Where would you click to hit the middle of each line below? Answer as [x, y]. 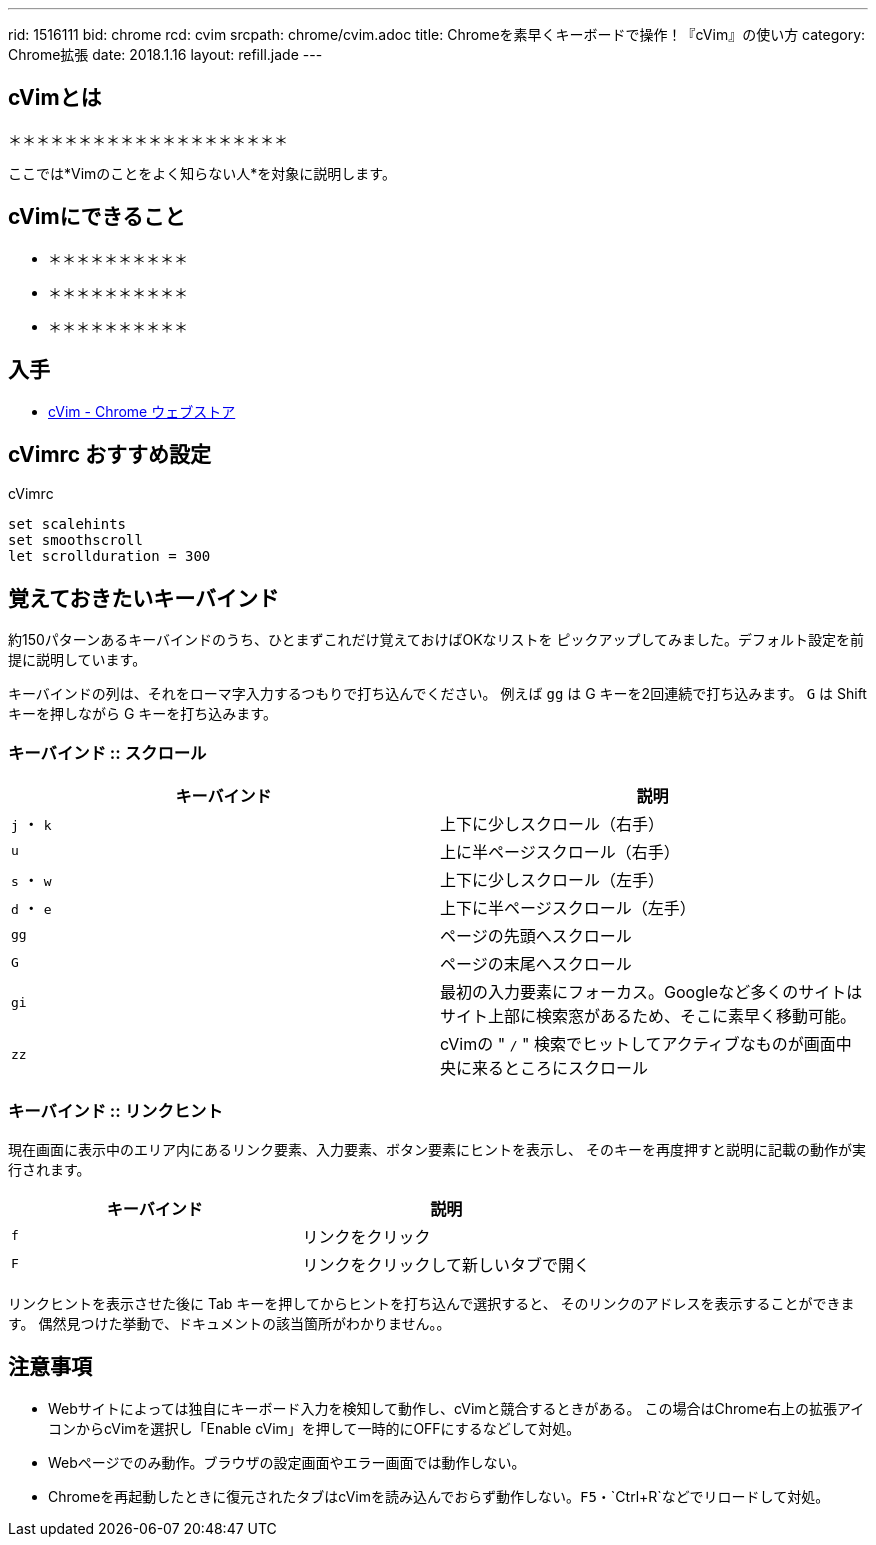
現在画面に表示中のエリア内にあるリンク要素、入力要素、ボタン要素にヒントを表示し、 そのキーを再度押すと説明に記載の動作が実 [437, 1149]
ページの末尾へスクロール [536, 963]
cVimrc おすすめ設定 [109, 454]
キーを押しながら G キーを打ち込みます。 [142, 714]
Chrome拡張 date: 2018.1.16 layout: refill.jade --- [165, 54]
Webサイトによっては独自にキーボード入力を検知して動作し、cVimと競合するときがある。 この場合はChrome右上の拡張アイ [456, 1408]
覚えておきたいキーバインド [144, 598]
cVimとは [55, 98]
